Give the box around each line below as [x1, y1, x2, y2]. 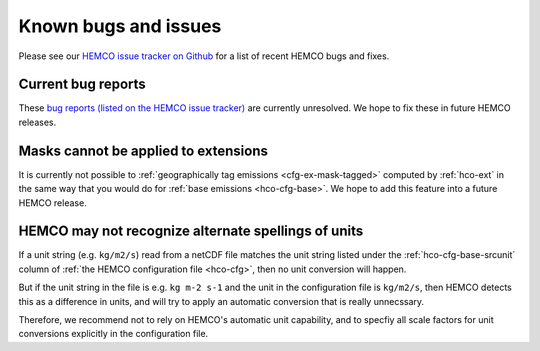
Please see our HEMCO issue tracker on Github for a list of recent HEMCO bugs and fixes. [18, 50, 390, 62]
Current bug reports [18, 76, 147, 93]
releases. [18, 116, 57, 128]
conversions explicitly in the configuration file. [18, 328, 209, 340]
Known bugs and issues [18, 15, 222, 37]
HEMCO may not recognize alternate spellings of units [18, 223, 364, 240]
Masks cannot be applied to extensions [18, 142, 269, 159]
